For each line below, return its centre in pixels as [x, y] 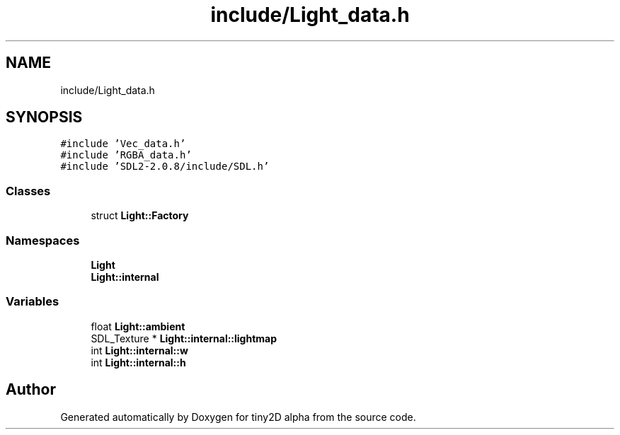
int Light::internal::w [139, 350]
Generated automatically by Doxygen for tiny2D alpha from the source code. [238, 417]
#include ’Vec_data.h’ [123, 144]
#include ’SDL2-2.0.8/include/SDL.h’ [165, 167]
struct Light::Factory [140, 216]
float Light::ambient [138, 326]
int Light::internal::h [138, 362]
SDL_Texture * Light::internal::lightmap [184, 338]
